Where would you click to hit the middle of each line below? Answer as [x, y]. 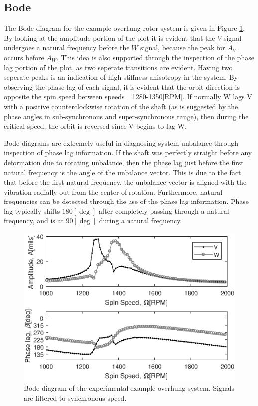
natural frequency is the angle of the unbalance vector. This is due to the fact [123, 172]
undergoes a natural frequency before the [67, 48]
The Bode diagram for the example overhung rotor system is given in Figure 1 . [125, 28]
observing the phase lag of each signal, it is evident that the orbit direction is [122, 87]
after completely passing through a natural [164, 211]
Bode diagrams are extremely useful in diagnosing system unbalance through [121, 142]
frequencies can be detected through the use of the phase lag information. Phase [127, 201]
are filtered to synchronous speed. [75, 397]
